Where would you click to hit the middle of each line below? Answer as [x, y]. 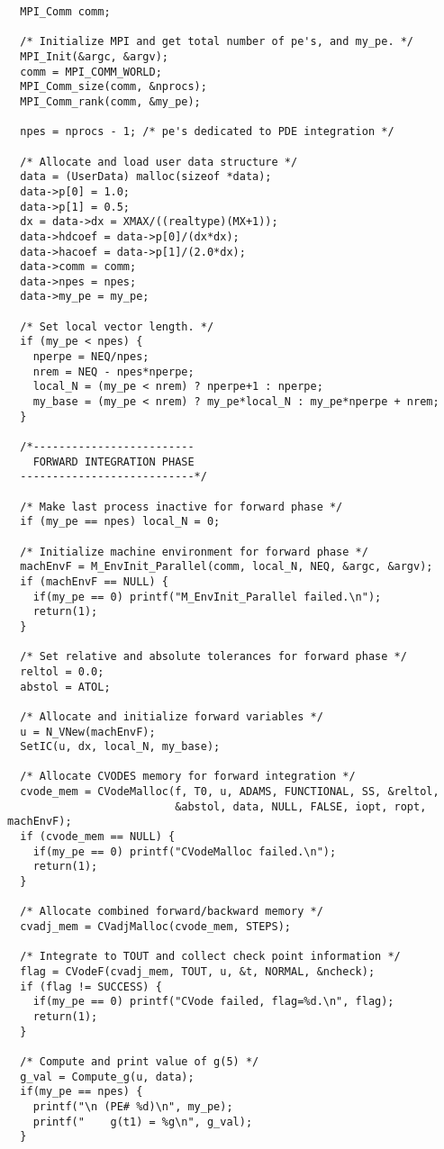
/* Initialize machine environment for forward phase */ [194, 552]
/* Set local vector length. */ [117, 326]
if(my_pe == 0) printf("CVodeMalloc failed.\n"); [185, 851]
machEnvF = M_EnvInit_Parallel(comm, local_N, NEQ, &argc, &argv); [227, 567]
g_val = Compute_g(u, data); [107, 1077]
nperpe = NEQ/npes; [91, 357]
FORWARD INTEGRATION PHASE [113, 461]
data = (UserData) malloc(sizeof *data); [146, 177]
